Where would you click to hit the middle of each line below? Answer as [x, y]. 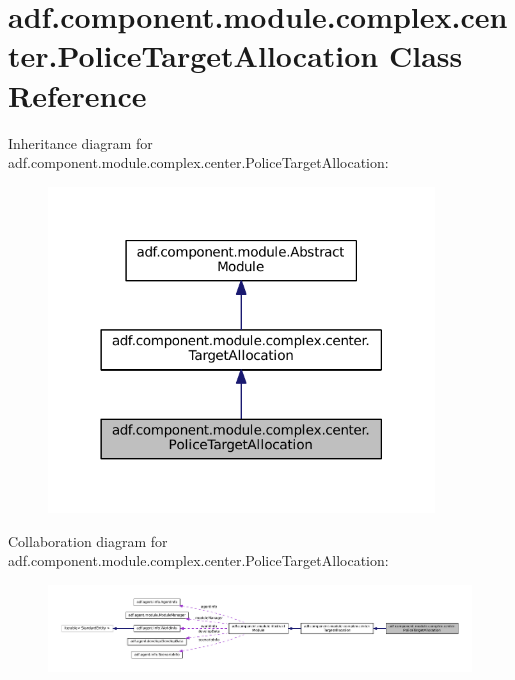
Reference [77, 94]
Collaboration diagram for [88, 540]
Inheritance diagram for [80, 142]
